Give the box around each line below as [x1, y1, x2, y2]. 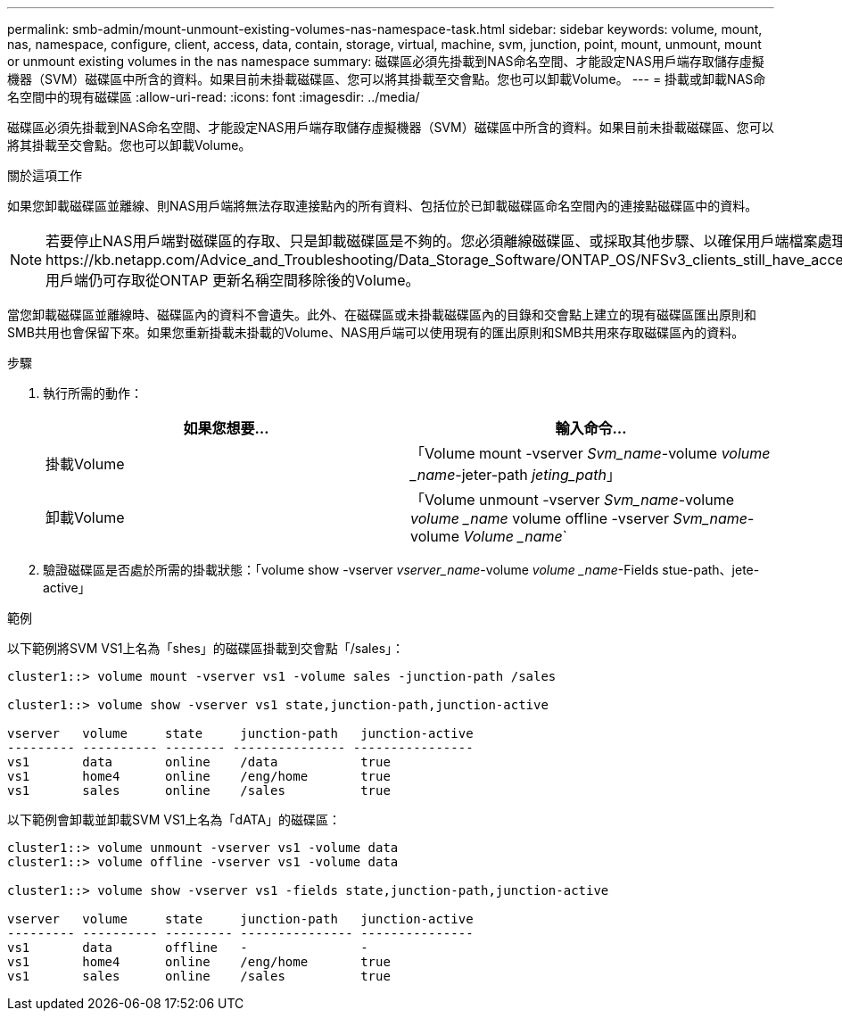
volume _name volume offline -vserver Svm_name [410, 509, 748, 527]
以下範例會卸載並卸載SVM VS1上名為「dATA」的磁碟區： [7, 812, 342, 827]
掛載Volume [45, 455, 125, 473]
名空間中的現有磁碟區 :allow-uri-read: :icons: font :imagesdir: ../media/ [7, 89, 420, 104]
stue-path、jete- [662, 562, 760, 577]
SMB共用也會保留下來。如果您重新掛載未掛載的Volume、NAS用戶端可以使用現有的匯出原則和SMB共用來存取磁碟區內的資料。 [7, 325, 745, 340]
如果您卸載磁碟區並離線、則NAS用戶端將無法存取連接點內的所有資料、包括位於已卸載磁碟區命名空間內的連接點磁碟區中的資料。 [7, 198, 758, 213]
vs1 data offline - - [7, 940, 368, 955]
